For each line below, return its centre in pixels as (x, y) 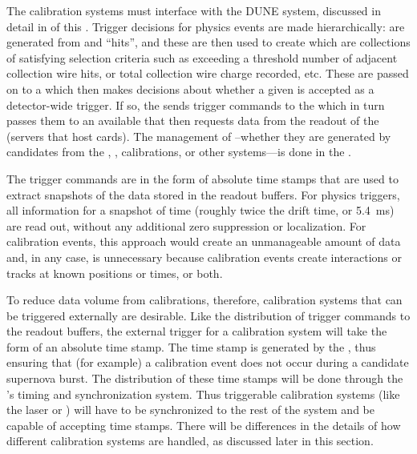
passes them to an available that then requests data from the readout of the (193, 121)
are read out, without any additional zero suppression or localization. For (186, 225)
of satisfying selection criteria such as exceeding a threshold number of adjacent (202, 57)
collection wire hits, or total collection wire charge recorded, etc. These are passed (208, 73)
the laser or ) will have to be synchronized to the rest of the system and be (190, 410)
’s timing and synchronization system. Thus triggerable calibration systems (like (203, 394)
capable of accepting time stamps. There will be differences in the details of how (204, 425)
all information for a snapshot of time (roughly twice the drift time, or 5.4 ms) (200, 210)
